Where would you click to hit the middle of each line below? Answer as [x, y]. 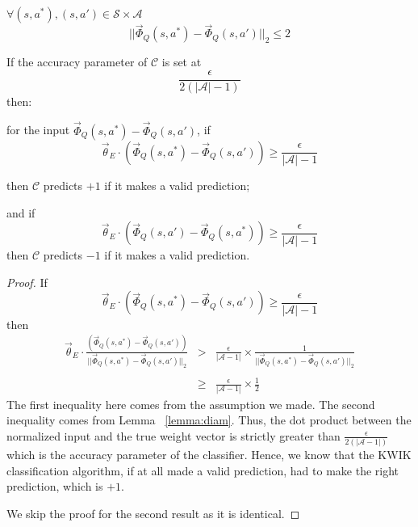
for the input [38, 130]
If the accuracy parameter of [77, 62]
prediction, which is [55, 486]
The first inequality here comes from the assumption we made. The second [191, 404]
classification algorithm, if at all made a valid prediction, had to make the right [203, 470]
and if [21, 212]
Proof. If [27, 282]
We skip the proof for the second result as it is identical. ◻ [153, 513]
